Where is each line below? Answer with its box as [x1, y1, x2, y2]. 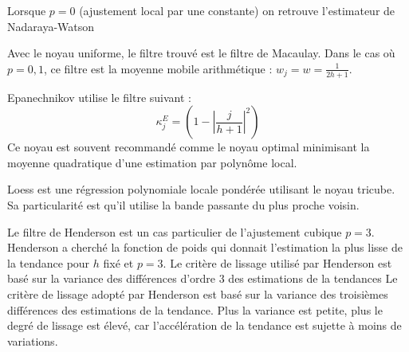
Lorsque [7, 2, 46, 18]
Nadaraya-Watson [7, 18, 95, 34]
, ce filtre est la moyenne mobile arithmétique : [43, 60, 273, 76]
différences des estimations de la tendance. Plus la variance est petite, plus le [7, 301, 383, 318]
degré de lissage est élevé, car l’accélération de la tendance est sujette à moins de [7, 317, 402, 334]
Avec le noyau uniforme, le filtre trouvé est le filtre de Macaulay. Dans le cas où [7, 45, 395, 61]
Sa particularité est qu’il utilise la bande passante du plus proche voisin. [7, 196, 360, 213]
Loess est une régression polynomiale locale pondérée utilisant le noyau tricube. [7, 181, 395, 198]
